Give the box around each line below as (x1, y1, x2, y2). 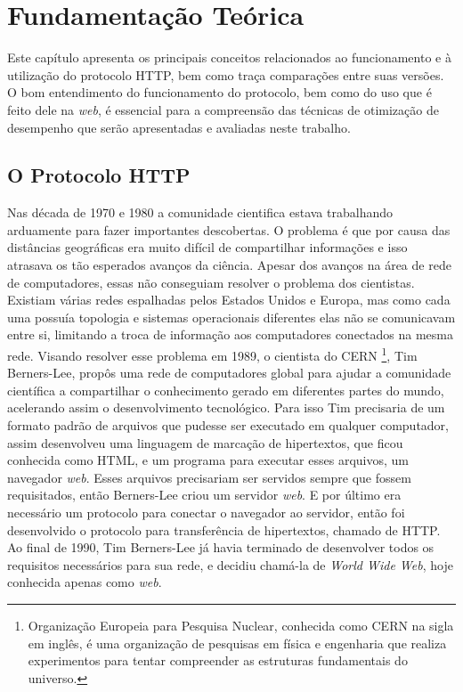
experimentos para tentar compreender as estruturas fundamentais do (28, 651, 408, 670)
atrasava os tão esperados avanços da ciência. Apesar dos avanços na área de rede (7, 256, 451, 274)
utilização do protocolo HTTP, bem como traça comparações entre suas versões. (7, 65, 444, 84)
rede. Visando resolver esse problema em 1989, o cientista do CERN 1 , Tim (7, 344, 418, 364)
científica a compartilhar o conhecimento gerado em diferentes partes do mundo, (7, 380, 444, 399)
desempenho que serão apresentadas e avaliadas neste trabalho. (7, 118, 351, 136)
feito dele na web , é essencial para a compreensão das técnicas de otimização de (7, 100, 439, 118)
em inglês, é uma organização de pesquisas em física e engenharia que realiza (28, 633, 447, 652)
